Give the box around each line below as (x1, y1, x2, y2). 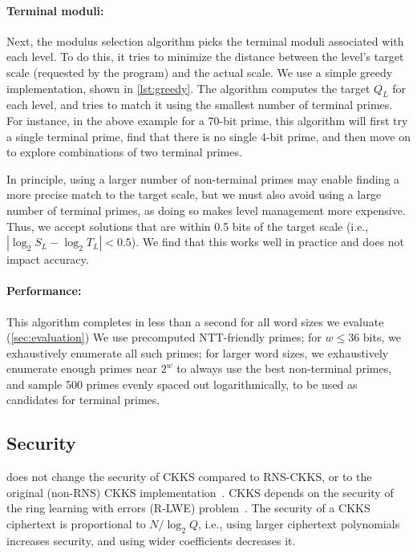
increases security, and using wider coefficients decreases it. (6, 532, 296, 548)
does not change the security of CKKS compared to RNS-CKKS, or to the (6, 468, 372, 485)
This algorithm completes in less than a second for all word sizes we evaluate (6, 313, 384, 330)
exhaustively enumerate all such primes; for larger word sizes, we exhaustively (6, 344, 389, 361)
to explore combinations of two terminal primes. (6, 144, 242, 160)
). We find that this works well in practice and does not (131, 233, 405, 250)
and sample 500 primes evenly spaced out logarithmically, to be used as (6, 375, 358, 392)
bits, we (362, 329, 401, 346)
